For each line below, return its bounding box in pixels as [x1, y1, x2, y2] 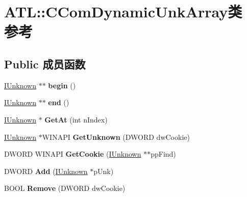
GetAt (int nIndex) [44, 114, 108, 125]
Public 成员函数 [4, 56, 86, 71]
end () [48, 97, 69, 108]
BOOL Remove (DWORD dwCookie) [4, 183, 126, 193]
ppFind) [151, 149, 176, 159]
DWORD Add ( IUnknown [4, 165, 88, 176]
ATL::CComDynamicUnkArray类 [4, 1, 242, 22]
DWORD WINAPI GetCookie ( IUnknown [4, 149, 141, 159]
